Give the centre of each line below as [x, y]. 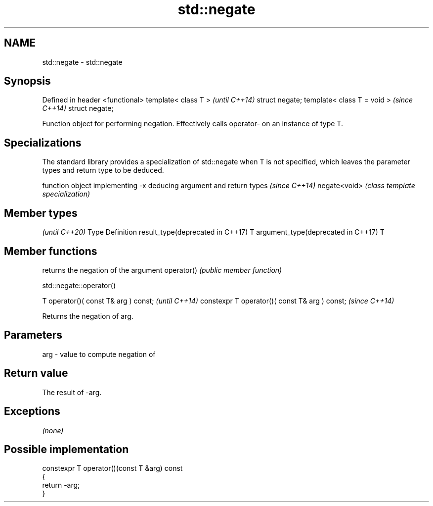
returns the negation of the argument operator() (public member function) [162, 270]
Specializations [43, 143]
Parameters [33, 335]
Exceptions [32, 411]
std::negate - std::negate [82, 62]
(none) [53, 430]
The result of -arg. [72, 392]
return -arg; [61, 485]
